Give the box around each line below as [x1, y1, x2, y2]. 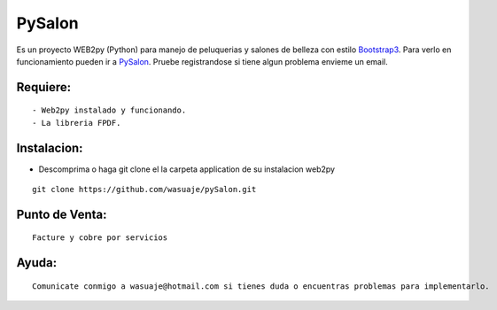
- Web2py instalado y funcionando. [32, 105, 187, 115]
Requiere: [16, 80, 72, 95]
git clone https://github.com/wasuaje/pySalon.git [32, 184, 257, 195]
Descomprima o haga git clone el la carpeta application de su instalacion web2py [38, 164, 336, 174]
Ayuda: [16, 255, 58, 270]
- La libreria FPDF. [32, 118, 121, 128]
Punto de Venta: [16, 206, 107, 221]
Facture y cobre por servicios [32, 233, 168, 243]
